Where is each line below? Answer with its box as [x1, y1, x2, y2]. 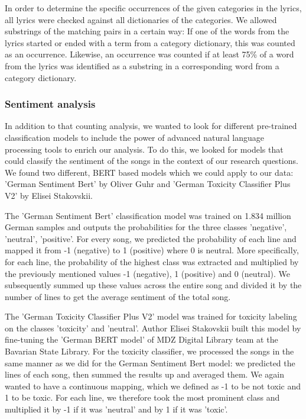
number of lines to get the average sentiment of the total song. [5, 290, 231, 302]
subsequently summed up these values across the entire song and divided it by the [5, 279, 302, 291]
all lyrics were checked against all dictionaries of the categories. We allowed [5, 13, 277, 25]
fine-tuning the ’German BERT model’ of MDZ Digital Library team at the [5, 333, 278, 346]
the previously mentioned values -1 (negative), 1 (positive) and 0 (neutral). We [5, 267, 290, 279]
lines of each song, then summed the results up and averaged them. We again [5, 368, 284, 381]
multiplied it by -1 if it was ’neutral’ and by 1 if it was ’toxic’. [5, 403, 228, 415]
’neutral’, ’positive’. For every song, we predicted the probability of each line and [5, 232, 297, 244]
